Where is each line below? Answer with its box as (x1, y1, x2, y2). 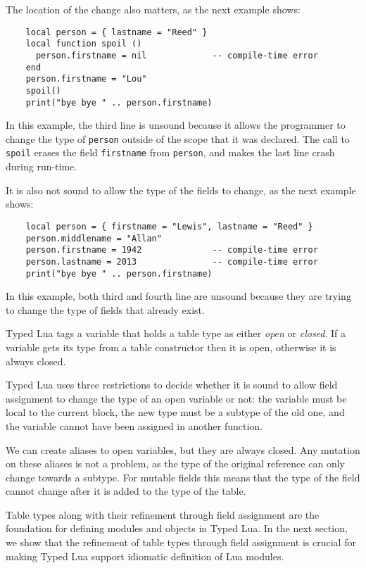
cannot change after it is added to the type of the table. (6, 484, 246, 498)
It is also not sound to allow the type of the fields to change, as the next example (6, 182, 356, 197)
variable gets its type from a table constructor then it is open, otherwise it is (6, 339, 336, 354)
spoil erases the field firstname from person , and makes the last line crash (6, 145, 335, 160)
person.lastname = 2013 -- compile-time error (25, 256, 318, 267)
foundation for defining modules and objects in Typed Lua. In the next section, (6, 521, 348, 536)
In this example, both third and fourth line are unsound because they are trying (6, 289, 351, 303)
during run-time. (6, 159, 77, 174)
